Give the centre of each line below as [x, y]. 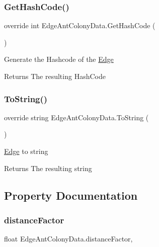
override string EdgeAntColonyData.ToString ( [76, 117]
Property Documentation [71, 195]
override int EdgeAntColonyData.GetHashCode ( [80, 25]
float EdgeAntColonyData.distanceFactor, [68, 239]
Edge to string [26, 151]
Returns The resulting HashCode [55, 76]
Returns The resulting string [48, 168]
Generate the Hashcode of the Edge [59, 59]
